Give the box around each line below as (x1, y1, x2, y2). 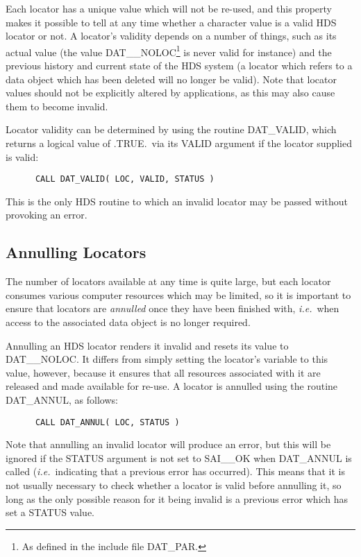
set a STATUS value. (6, 505, 95, 520)
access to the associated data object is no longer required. (6, 315, 251, 329)
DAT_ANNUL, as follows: (6, 392, 118, 406)
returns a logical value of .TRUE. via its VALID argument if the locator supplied (6, 136, 352, 150)
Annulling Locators (6, 241, 146, 263)
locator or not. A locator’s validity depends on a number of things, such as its (6, 28, 337, 43)
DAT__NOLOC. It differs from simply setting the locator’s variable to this (6, 352, 328, 366)
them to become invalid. (6, 98, 108, 113)
